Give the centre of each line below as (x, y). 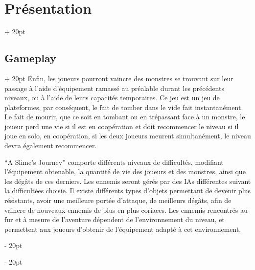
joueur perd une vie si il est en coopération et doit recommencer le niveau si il (122, 126)
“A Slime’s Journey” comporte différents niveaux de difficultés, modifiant (114, 162)
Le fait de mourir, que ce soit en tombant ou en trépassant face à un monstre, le (125, 117)
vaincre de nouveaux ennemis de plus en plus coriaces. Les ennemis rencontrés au (126, 210)
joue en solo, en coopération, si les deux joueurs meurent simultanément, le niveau (128, 136)
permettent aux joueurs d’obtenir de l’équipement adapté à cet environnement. (123, 229)
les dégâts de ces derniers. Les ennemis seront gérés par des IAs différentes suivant (128, 181)
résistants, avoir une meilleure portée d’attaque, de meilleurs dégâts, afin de (118, 200)
